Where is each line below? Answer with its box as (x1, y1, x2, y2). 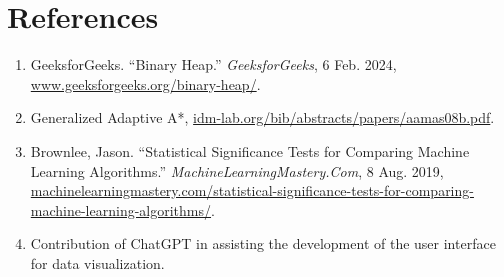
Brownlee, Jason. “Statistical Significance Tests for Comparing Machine (30, 140, 470, 161)
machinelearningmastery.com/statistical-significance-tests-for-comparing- (30, 180, 474, 201)
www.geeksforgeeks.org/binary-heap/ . (30, 73, 261, 94)
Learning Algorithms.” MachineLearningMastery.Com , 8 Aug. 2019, (30, 160, 444, 181)
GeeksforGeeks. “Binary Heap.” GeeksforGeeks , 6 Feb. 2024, (30, 54, 397, 75)
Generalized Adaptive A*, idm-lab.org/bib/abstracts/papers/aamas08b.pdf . (30, 107, 495, 128)
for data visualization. (30, 252, 165, 273)
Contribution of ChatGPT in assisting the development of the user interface (30, 233, 496, 254)
